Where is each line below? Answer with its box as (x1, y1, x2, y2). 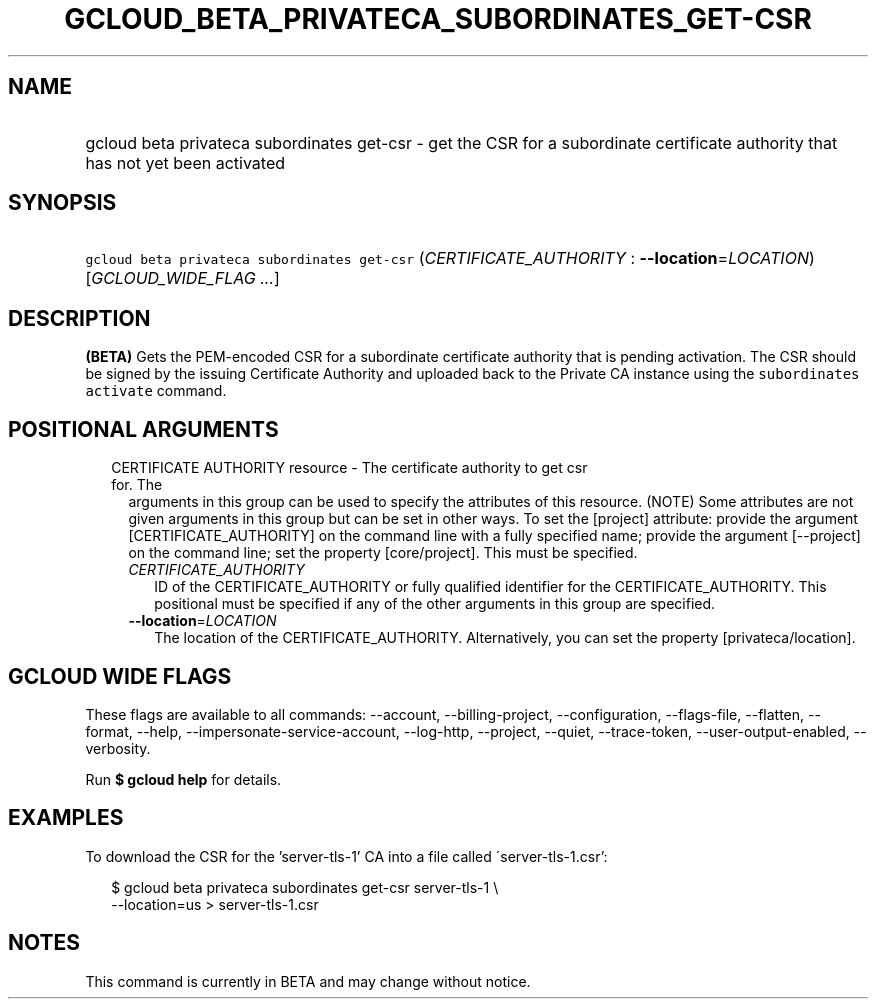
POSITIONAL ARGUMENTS (8, 416, 279, 442)
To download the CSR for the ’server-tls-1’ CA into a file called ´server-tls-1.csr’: (85, 847, 608, 865)
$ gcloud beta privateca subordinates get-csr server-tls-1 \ (111, 878, 499, 896)
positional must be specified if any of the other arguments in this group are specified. (154, 595, 716, 613)
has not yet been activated (85, 152, 286, 173)
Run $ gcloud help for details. (85, 770, 282, 788)
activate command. (85, 382, 227, 400)
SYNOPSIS (8, 190, 117, 216)
